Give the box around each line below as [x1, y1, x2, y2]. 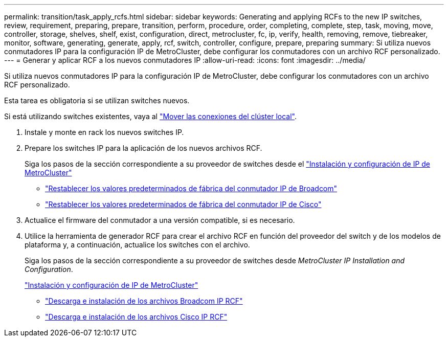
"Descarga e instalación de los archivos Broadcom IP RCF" [45, 297, 243, 305]
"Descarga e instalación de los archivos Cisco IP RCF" [45, 312, 228, 321]
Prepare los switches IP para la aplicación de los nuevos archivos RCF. [25, 144, 262, 152]
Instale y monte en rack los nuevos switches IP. [25, 128, 184, 137]
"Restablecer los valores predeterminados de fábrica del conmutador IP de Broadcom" [45, 184, 338, 193]
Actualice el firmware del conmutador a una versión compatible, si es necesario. [25, 216, 295, 224]
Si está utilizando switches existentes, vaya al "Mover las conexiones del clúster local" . [4, 112, 297, 121]
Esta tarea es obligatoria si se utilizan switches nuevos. [4, 96, 190, 105]
